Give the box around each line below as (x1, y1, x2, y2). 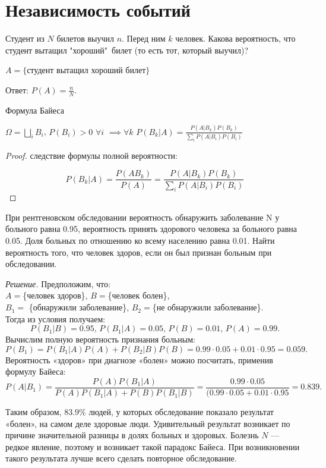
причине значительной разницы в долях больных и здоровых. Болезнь (5, 429, 259, 441)
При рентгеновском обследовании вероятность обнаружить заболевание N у (5, 211, 280, 223)
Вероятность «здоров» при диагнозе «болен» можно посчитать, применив (5, 353, 273, 366)
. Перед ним (122, 32, 166, 45)
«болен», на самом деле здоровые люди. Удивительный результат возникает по (5, 417, 290, 429)
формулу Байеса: (5, 365, 66, 378)
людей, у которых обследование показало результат (88, 406, 274, 418)
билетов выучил (56, 32, 114, 45)
